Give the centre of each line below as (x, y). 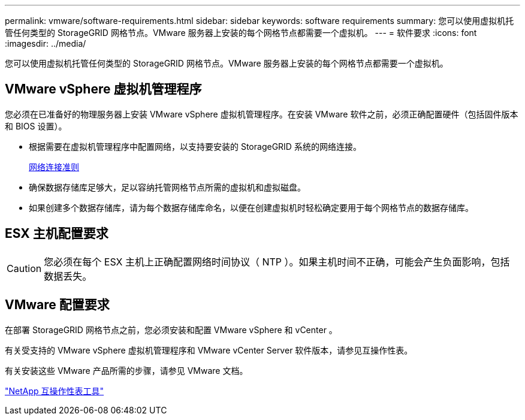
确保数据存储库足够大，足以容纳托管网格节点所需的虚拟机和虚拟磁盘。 (167, 187)
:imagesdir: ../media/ (46, 43)
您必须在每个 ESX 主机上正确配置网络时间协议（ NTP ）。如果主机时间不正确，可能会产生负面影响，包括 (277, 262)
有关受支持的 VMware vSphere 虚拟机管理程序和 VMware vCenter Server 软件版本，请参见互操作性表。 (209, 350)
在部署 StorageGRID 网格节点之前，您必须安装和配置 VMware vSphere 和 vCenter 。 (171, 330)
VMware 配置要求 (57, 305)
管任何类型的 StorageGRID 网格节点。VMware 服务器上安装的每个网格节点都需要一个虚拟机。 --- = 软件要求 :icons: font (241, 33)
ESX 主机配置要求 (57, 234)
